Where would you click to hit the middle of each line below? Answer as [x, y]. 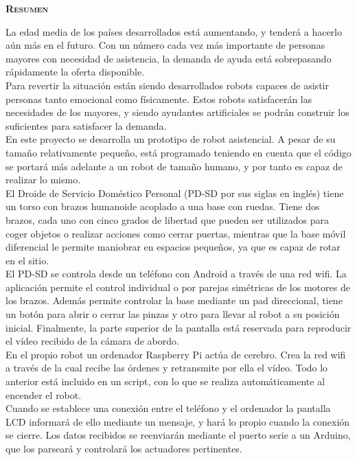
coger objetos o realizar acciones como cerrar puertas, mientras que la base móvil [176, 233]
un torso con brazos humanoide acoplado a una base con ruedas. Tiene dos [163, 206]
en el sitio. [27, 260]
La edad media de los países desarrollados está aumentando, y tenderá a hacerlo [174, 31]
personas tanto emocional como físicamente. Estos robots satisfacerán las [159, 99]
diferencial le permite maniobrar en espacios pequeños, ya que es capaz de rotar [173, 247]
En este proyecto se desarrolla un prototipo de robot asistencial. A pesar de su [171, 139]
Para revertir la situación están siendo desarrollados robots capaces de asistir [167, 85]
